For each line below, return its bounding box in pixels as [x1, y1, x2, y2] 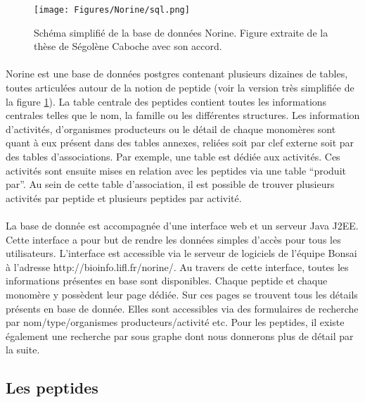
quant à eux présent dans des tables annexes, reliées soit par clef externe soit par [6, 135, 354, 150]
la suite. [6, 342, 40, 357]
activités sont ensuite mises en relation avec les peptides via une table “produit [6, 163, 346, 177]
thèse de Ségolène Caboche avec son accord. [34, 39, 222, 54]
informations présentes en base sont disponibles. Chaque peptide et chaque [6, 273, 328, 288]
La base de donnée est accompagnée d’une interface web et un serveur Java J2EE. [6, 218, 359, 232]
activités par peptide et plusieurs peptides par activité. [6, 190, 242, 205]
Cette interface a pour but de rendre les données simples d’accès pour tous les [6, 232, 341, 246]
